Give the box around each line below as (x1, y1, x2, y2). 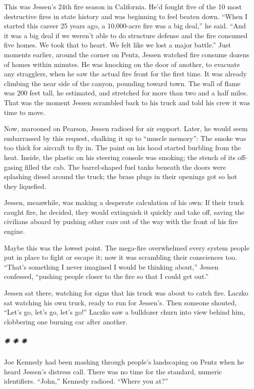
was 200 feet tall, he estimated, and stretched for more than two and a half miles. (4, 88, 248, 98)
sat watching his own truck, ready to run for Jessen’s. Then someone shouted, (4, 297, 237, 307)
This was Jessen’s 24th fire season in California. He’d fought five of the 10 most (4, 1, 242, 11)
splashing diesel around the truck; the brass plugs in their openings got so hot (4, 171, 237, 182)
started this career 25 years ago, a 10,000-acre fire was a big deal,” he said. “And (4, 21, 246, 31)
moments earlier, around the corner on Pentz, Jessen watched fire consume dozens (4, 49, 250, 59)
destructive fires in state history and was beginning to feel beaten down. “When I (4, 11, 248, 21)
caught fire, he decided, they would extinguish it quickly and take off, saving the (4, 206, 245, 217)
